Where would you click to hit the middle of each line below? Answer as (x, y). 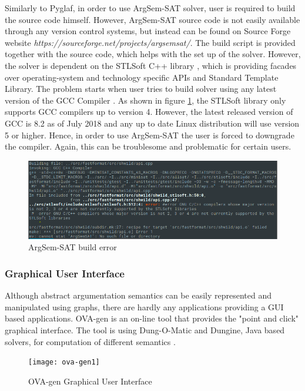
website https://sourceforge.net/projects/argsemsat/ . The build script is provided (150, 42)
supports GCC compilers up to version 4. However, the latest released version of (149, 112)
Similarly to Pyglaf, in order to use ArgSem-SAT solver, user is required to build (150, 8)
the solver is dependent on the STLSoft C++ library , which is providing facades (151, 65)
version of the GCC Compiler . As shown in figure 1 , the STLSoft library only (145, 100)
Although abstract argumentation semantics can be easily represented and (138, 295)
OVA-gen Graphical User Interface (90, 381)
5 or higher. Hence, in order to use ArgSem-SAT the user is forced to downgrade (150, 135)
